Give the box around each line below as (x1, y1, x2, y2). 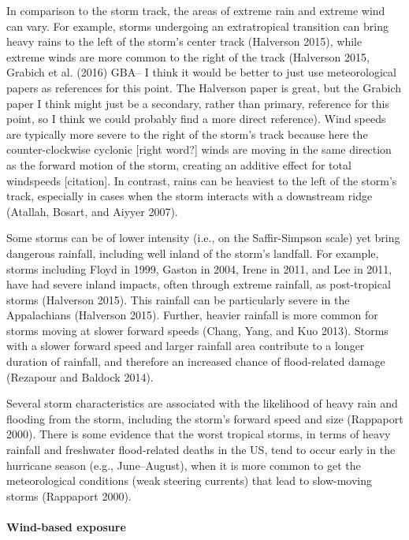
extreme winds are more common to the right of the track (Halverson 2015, (6, 48, 370, 65)
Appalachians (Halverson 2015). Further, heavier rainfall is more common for (6, 307, 378, 323)
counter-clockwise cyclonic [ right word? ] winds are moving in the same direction (6, 141, 392, 158)
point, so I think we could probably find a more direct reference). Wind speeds (6, 110, 386, 127)
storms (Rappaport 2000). (6, 487, 132, 504)
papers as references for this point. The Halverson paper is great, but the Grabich (6, 79, 401, 95)
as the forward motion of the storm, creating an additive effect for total (6, 156, 351, 173)
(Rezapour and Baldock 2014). (6, 368, 154, 385)
